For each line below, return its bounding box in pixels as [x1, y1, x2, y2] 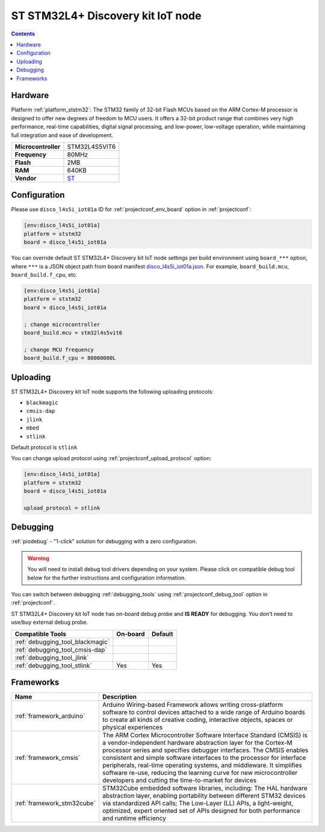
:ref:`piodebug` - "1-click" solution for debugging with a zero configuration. [11, 538, 197, 545]
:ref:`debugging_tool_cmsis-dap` [14, 646, 108, 654]
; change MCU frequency [23, 346, 94, 353]
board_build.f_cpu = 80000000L [23, 355, 117, 362]
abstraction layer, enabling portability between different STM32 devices [102, 792, 306, 800]
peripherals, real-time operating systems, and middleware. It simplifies [102, 761, 302, 769]
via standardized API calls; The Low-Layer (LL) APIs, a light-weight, [102, 799, 294, 807]
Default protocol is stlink [11, 443, 78, 451]
